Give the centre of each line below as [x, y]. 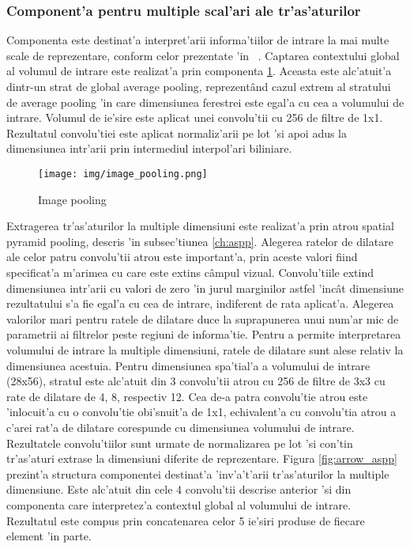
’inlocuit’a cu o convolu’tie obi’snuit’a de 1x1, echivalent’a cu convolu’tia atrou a [201, 412]
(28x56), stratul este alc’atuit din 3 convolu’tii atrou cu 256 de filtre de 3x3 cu [196, 381]
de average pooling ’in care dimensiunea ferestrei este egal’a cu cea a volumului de [205, 102]
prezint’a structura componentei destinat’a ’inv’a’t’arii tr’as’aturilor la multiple [198, 473]
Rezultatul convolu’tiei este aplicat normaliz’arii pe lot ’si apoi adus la [177, 133]
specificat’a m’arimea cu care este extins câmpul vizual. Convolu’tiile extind [190, 272]
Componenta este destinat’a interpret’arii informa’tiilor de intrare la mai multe [198, 40]
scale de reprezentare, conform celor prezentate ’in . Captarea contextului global [203, 55]
